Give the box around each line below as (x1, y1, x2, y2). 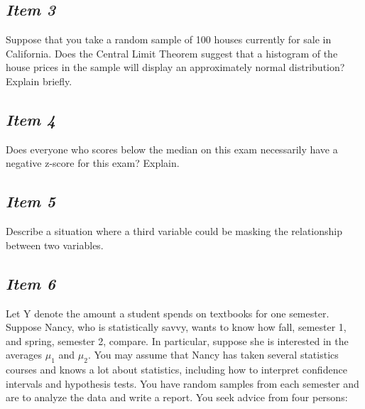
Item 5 (6, 190, 56, 212)
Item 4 (6, 108, 56, 130)
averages (6, 347, 43, 362)
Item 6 (6, 272, 56, 294)
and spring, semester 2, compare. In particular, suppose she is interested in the (6, 333, 349, 348)
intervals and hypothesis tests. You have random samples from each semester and (6, 376, 359, 391)
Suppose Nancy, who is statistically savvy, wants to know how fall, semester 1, (6, 320, 347, 334)
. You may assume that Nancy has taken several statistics (87, 347, 339, 362)
